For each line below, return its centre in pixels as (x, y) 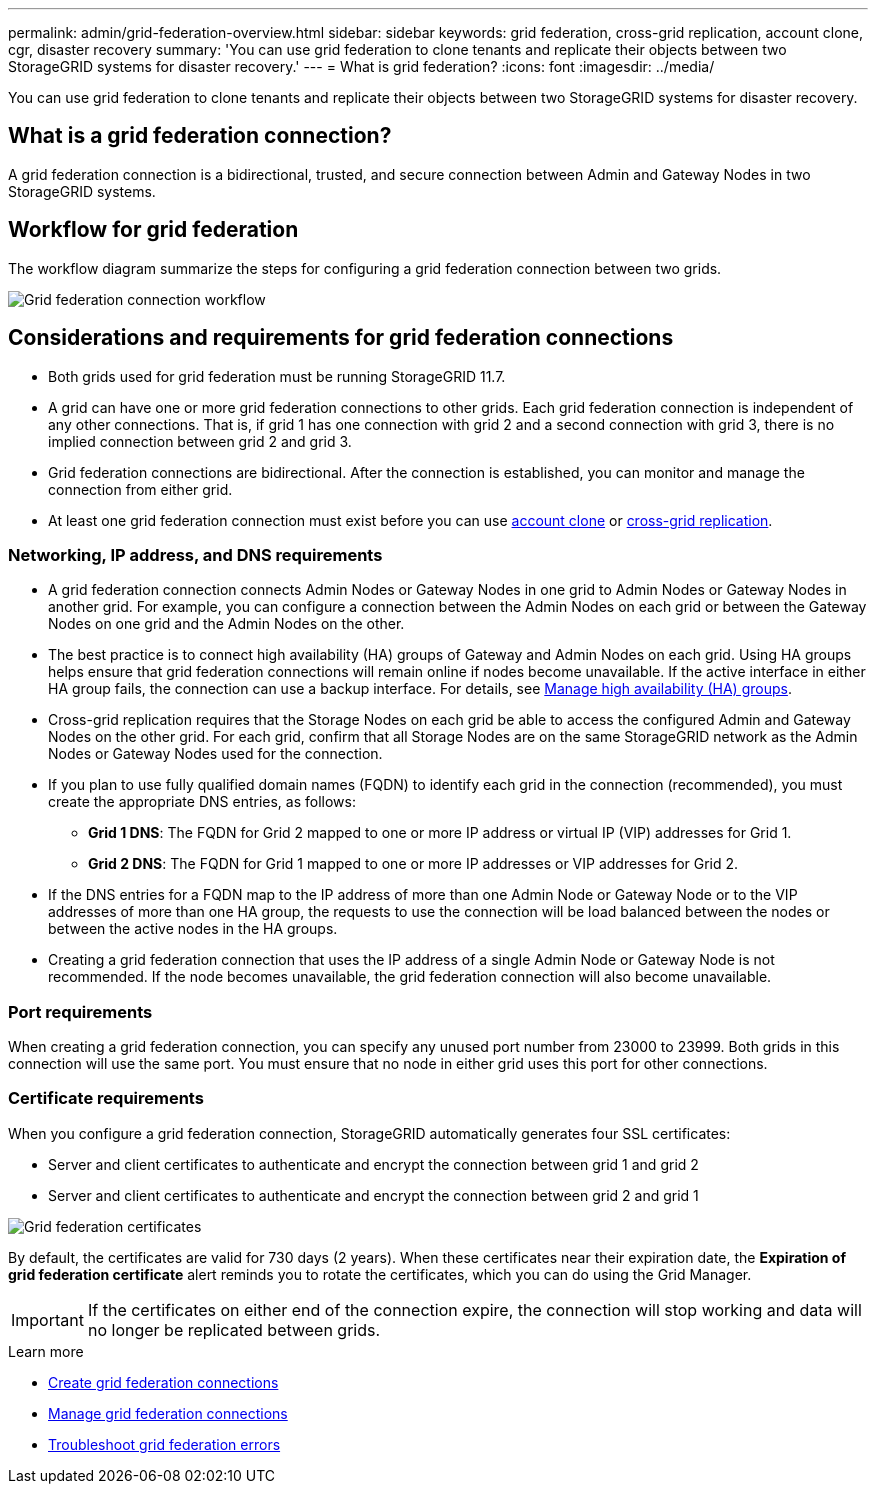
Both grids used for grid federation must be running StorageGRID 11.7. (277, 376)
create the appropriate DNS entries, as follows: (202, 802)
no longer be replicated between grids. (234, 1329)
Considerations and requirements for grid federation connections (341, 338)
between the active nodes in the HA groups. (193, 929)
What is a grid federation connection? (200, 136)
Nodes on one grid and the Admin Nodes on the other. (226, 624)
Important (47, 1319)
